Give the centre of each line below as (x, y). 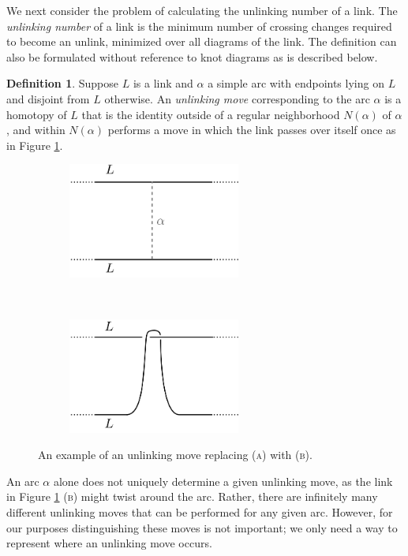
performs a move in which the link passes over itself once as (252, 130)
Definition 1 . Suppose (63, 83)
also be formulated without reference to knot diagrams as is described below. (192, 56)
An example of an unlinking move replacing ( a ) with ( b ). (175, 455)
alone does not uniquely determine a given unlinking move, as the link (223, 481)
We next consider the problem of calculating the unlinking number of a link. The (202, 10)
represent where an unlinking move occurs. (109, 543)
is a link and (163, 83)
